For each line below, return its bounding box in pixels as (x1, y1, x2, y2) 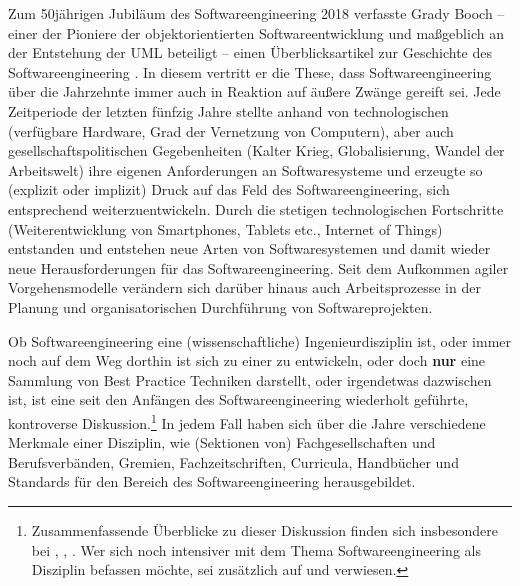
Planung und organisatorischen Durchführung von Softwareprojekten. (8, 296, 433, 317)
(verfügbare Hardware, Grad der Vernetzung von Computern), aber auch (8, 120, 454, 141)
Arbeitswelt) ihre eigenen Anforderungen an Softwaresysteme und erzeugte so (8, 159, 483, 180)
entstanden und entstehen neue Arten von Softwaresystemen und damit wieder (8, 238, 491, 259)
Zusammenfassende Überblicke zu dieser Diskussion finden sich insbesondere (31, 519, 498, 540)
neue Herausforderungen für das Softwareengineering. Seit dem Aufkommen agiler (8, 257, 509, 278)
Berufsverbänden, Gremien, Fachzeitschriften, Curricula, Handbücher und (8, 451, 459, 472)
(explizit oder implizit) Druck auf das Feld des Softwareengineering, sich (8, 179, 450, 200)
